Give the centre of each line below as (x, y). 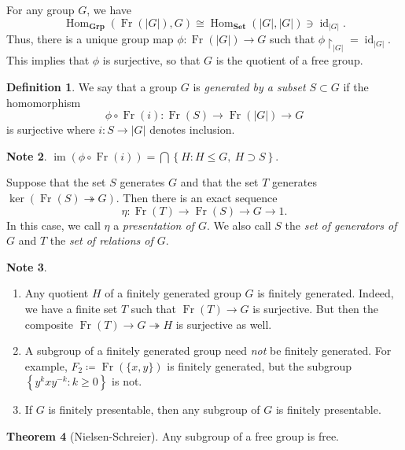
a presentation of (154, 225)
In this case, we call (53, 225)
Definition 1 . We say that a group (92, 87)
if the (356, 87)
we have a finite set (71, 308)
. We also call (239, 225)
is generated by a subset (249, 87)
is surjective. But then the (316, 308)
